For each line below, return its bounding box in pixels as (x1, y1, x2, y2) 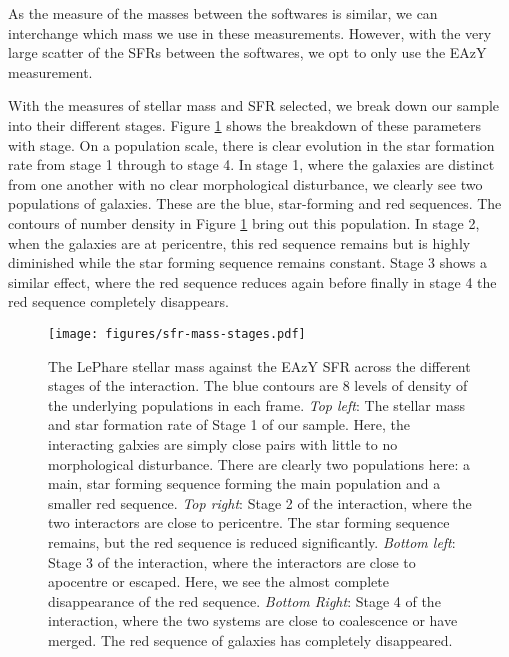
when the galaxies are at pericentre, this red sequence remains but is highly (8, 232, 471, 253)
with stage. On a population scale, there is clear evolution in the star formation (8, 134, 495, 155)
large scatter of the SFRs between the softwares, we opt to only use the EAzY (8, 42, 487, 63)
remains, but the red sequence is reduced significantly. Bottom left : (48, 531, 456, 552)
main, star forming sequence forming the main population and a (48, 473, 441, 494)
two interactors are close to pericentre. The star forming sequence (48, 512, 450, 533)
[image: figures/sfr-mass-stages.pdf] (48, 326, 306, 341)
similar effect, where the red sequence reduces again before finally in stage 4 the (8, 271, 497, 292)
